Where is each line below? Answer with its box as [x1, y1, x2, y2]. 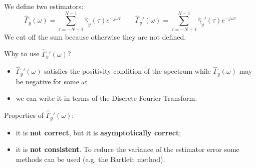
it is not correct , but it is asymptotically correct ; [16, 127, 181, 137]
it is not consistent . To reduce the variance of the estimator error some [16, 144, 239, 154]
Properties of [4, 110, 44, 120]
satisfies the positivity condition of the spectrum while [44, 66, 211, 76]
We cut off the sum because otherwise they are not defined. [4, 31, 186, 42]
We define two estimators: [4, 1, 84, 11]
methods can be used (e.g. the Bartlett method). [16, 153, 165, 164]
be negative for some [16, 76, 79, 86]
